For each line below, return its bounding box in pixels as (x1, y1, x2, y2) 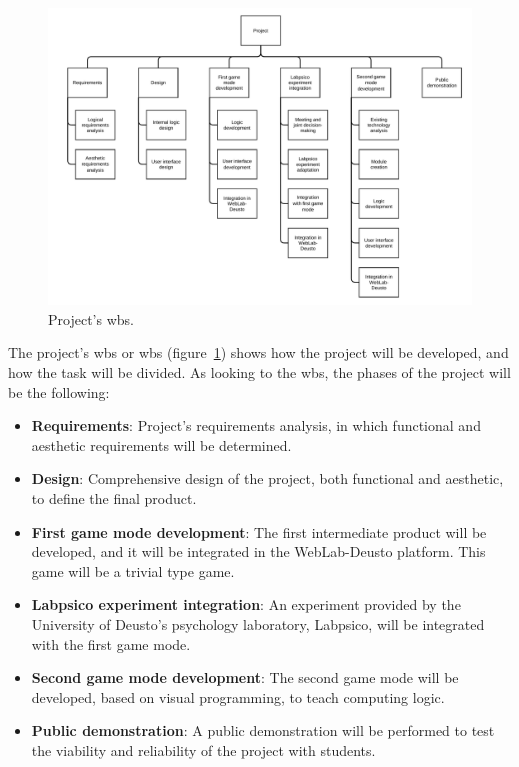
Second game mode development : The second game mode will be (31, 667, 459, 688)
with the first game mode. (31, 633, 191, 654)
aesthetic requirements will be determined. (31, 434, 292, 455)
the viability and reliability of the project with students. (31, 739, 376, 760)
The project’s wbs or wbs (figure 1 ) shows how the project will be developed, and (8, 342, 509, 363)
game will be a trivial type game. (31, 560, 235, 581)
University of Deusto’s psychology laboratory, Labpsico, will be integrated (31, 614, 485, 635)
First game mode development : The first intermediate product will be (31, 521, 487, 542)
